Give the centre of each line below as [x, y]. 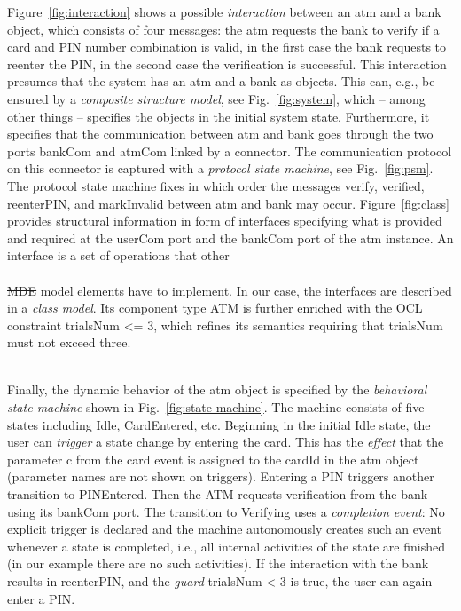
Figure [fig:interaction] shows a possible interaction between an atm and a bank [224, 12]
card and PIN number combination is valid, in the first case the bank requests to [227, 47]
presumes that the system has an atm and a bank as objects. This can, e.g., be [221, 81]
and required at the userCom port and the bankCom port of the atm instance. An [230, 238]
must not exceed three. [69, 342]
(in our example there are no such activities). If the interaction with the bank [218, 563]
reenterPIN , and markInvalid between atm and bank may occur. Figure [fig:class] [228, 203]
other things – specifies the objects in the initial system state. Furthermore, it [219, 116]
